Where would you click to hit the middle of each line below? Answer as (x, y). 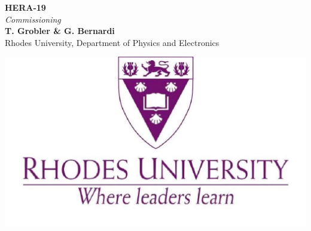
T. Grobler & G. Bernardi (60, 31)
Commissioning (33, 19)
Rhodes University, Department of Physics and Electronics (112, 42)
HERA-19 (25, 7)
